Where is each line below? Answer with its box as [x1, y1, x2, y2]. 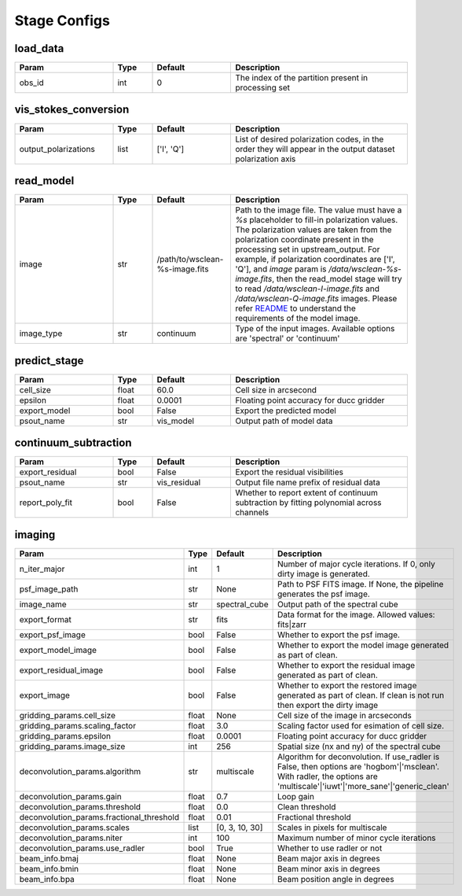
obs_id [19, 77, 45, 88]
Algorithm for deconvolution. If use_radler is [277, 751, 440, 762]
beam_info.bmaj [19, 853, 79, 864]
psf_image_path [19, 583, 79, 594]
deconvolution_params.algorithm [19, 765, 141, 776]
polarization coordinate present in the [235, 234, 374, 245]
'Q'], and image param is [235, 264, 327, 275]
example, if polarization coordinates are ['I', [235, 254, 396, 265]
